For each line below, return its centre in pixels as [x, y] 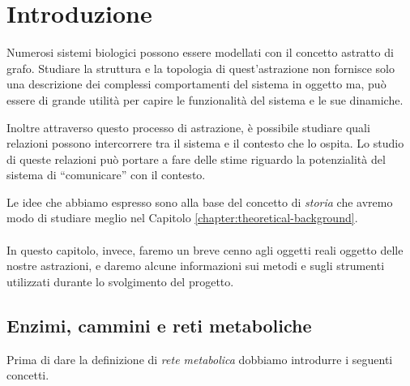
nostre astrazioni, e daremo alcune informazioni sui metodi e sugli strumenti [196, 266]
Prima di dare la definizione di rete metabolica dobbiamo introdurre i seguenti [200, 359]
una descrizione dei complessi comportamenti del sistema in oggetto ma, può [196, 84]
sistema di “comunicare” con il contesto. [106, 175]
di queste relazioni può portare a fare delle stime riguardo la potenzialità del [196, 159]
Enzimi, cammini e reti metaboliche [159, 325]
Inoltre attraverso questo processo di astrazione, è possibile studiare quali [188, 127]
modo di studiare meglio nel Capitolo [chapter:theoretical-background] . [182, 218]
